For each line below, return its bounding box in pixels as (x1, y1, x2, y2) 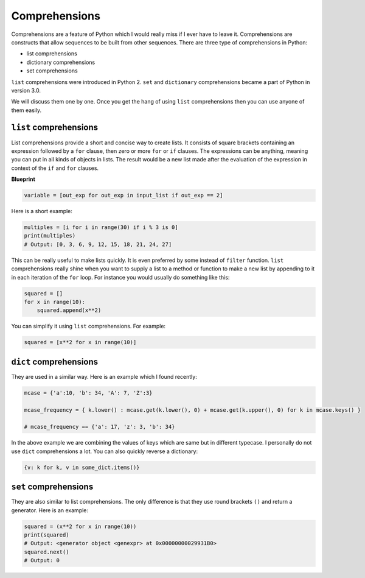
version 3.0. (11, 86, 41, 94)
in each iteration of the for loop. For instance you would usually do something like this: (11, 273, 230, 281)
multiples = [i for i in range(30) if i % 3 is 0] (24, 224, 179, 231)
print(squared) (24, 532, 69, 538)
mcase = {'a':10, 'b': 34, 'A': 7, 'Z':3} (24, 389, 153, 396)
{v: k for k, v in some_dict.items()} (24, 463, 140, 471)
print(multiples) (24, 232, 76, 239)
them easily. (11, 107, 42, 114)
